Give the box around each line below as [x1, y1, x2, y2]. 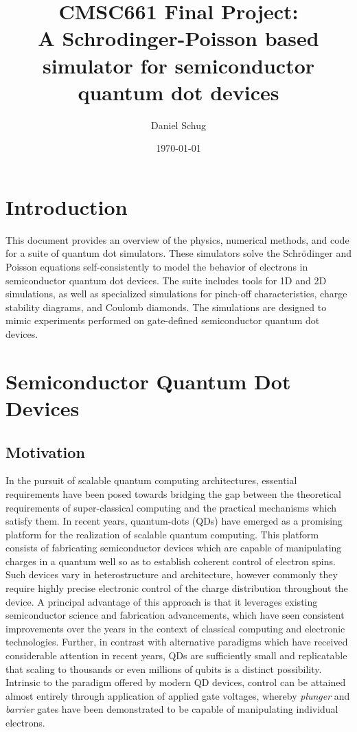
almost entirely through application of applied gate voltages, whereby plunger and [5, 688, 350, 702]
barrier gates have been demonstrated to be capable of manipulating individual [5, 702, 338, 716]
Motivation [5, 441, 85, 462]
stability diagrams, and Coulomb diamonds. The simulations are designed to [5, 299, 327, 314]
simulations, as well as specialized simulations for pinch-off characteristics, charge [5, 286, 347, 301]
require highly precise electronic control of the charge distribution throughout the [5, 581, 348, 595]
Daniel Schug [151, 117, 206, 132]
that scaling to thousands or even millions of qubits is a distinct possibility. [5, 661, 322, 676]
